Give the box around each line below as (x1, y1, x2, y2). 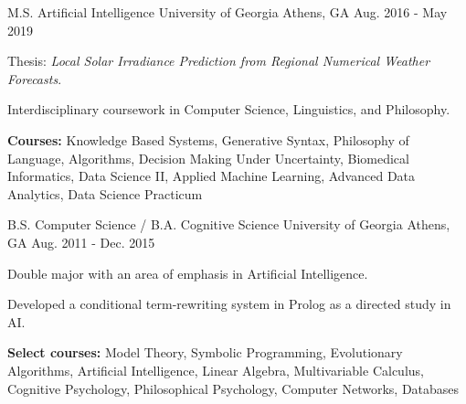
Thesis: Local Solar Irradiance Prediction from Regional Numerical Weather (7, 51, 430, 70)
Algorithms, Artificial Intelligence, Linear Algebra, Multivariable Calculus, (7, 360, 424, 379)
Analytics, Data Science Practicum (7, 184, 203, 203)
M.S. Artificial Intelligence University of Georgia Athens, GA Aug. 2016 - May (7, 3, 448, 21)
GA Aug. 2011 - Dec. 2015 (7, 232, 155, 251)
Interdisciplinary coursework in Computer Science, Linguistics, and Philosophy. (7, 100, 450, 119)
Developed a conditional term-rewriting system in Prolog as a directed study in (7, 294, 451, 314)
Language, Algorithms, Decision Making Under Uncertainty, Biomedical (7, 148, 409, 167)
